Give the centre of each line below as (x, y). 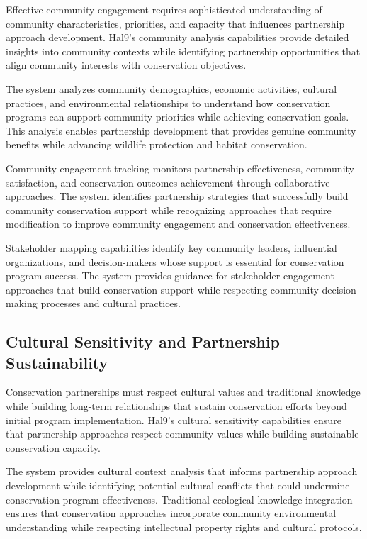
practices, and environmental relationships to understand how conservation (168, 102)
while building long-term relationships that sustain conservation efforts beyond (176, 406)
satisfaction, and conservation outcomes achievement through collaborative (168, 182)
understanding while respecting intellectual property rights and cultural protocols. (184, 527)
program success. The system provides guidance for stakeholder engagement (170, 276)
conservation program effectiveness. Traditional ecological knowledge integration (179, 499)
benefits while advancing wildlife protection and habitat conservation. (157, 144)
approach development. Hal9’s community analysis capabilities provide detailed (177, 37)
